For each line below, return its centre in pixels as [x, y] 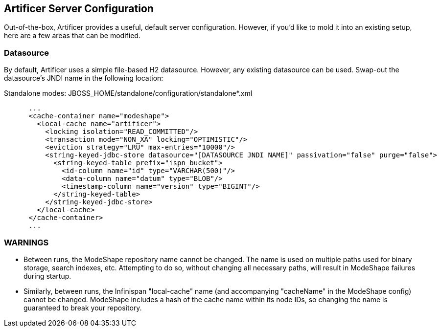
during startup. [47, 276]
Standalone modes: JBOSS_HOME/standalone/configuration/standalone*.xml [128, 93]
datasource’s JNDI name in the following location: [84, 78]
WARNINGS [26, 242]
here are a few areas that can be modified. [72, 36]
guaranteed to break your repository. [83, 308]
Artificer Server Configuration [79, 9]
